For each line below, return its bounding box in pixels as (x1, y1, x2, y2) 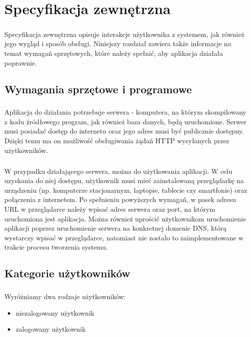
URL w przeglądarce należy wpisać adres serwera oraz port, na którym (4, 204, 216, 214)
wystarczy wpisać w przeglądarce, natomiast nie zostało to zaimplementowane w (4, 232, 244, 242)
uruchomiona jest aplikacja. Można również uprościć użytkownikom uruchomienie (4, 213, 246, 223)
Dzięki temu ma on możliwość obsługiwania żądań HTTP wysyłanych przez (4, 135, 230, 146)
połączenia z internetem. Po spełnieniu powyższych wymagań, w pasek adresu (4, 194, 236, 204)
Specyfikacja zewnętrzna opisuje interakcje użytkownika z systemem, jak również (4, 29, 245, 39)
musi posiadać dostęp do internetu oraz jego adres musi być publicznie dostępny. (4, 126, 244, 136)
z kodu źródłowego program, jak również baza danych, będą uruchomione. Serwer (4, 116, 247, 126)
